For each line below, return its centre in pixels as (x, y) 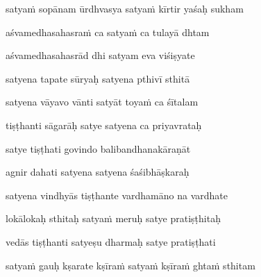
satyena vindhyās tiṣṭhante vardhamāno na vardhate (117, 195)
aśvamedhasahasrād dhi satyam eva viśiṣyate (100, 55)
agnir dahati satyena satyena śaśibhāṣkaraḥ (98, 172)
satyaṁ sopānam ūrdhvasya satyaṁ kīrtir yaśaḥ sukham (125, 8)
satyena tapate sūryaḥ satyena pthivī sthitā (98, 78)
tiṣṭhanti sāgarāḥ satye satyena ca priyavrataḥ (104, 125)
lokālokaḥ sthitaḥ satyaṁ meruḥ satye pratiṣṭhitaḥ (113, 218)
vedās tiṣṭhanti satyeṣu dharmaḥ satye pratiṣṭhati (111, 241)
